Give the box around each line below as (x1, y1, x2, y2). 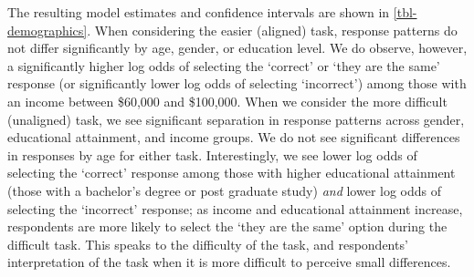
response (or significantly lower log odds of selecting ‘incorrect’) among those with (7, 74, 467, 93)
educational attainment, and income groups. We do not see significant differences (7, 128, 460, 147)
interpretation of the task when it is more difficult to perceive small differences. (7, 252, 451, 272)
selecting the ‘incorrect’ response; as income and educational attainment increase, (7, 199, 463, 218)
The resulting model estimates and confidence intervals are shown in (7, 3, 390, 21)
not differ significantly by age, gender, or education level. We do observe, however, (7, 38, 468, 57)
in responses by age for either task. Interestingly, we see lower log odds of (7, 145, 417, 164)
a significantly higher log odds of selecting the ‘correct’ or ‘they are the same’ (7, 56, 440, 75)
